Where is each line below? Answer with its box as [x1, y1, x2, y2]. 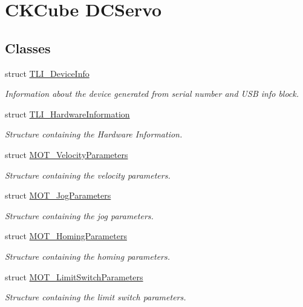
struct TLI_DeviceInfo [5, 67, 90, 79]
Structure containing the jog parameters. [5, 209, 154, 222]
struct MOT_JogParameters [5, 189, 111, 202]
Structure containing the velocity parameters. [5, 168, 171, 181]
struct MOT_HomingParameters [5, 229, 127, 242]
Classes [5, 38, 51, 57]
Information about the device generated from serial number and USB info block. [5, 87, 299, 100]
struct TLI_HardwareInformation [5, 107, 130, 120]
